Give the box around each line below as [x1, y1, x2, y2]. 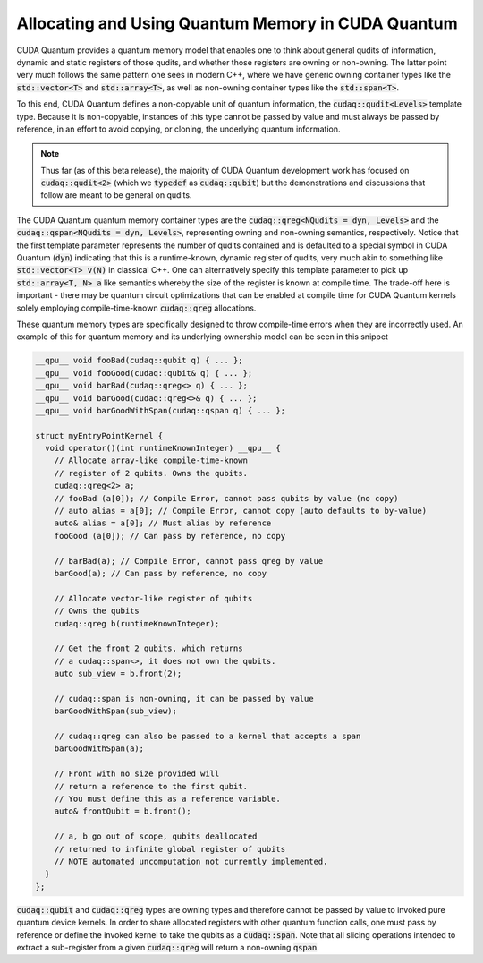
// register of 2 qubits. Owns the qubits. [54, 468, 248, 478]
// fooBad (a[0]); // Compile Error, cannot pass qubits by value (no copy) [54, 493, 399, 503]
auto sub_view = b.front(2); [54, 669, 182, 679]
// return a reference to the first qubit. [54, 781, 248, 791]
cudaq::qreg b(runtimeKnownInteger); [54, 618, 220, 628]
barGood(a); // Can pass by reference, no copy [54, 568, 267, 578]
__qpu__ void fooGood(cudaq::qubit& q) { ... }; [35, 368, 253, 378]
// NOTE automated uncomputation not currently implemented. [54, 856, 328, 866]
